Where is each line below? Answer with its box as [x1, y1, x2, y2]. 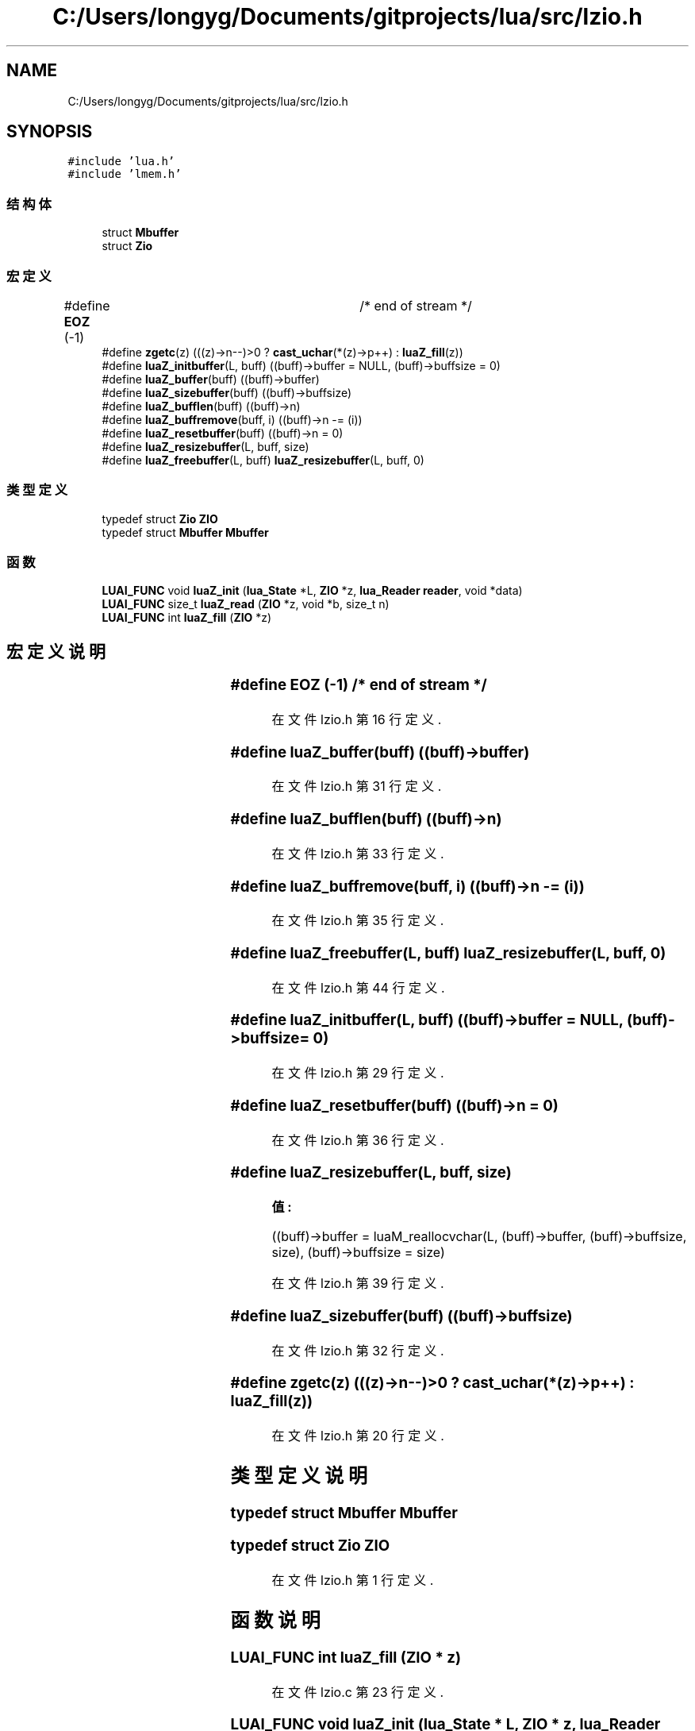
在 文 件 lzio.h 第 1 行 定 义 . [271, 1572, 434, 1589]
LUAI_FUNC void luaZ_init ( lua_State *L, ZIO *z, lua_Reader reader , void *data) [102, 584, 523, 598]
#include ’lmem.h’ [67, 168, 182, 181]
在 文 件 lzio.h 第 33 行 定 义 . [271, 845, 444, 862]
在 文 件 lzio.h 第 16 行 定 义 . [271, 711, 442, 727]
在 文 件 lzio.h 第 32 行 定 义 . [271, 1342, 444, 1359]
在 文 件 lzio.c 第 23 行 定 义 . [271, 1683, 444, 1700]
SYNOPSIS [6, 121, 93, 142]
